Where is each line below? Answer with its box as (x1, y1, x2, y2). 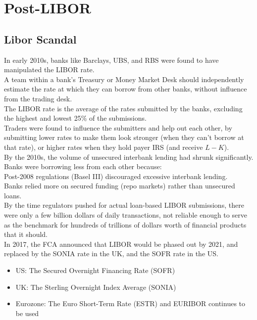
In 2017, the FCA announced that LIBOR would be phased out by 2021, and (4, 238, 238, 249)
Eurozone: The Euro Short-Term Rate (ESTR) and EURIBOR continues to (15, 298, 246, 309)
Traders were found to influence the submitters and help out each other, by (4, 122, 232, 133)
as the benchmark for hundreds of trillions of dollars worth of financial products (4, 219, 247, 229)
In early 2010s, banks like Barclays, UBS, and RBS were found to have (4, 54, 219, 65)
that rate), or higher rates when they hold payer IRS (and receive (4, 141, 203, 152)
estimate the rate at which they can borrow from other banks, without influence (4, 84, 247, 94)
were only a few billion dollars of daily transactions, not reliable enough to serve (4, 210, 247, 220)
